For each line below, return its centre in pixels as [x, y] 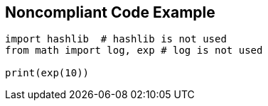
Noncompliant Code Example [110, 12]
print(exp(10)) [47, 73]
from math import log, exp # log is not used [134, 51]
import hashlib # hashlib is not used [116, 39]
